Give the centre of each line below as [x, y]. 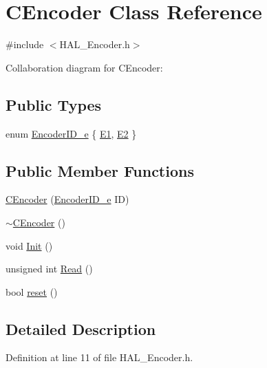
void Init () [29, 245]
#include [25, 44]
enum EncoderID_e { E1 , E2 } [71, 133]
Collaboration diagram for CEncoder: [84, 67]
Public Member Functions [100, 170]
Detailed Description [81, 328]
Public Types [54, 104]
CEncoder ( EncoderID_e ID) [67, 199]
